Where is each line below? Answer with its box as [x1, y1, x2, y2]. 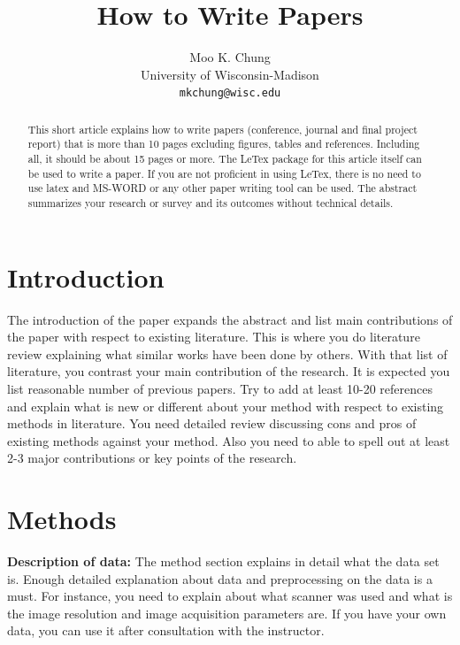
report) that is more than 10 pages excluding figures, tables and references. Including [27, 136, 420, 151]
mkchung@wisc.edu [179, 87, 281, 100]
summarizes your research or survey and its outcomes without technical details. [27, 196, 394, 211]
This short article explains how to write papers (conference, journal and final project [27, 121, 418, 136]
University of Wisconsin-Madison [141, 65, 319, 83]
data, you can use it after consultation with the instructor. [7, 621, 325, 640]
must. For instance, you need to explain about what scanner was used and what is [7, 587, 453, 605]
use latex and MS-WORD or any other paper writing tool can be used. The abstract [27, 180, 418, 196]
